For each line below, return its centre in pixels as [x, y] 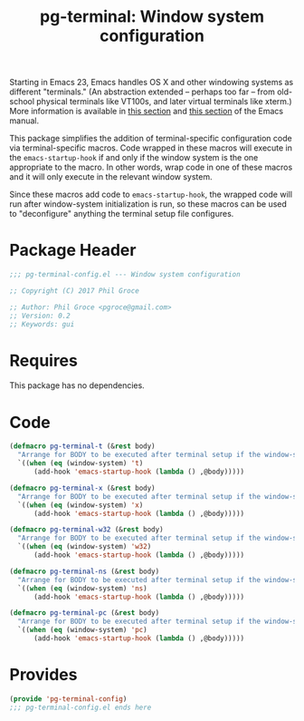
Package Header [73, 250]
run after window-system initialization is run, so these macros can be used [148, 204]
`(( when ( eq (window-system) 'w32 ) [85, 547]
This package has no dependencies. [77, 385]
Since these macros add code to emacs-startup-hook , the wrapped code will [151, 195]
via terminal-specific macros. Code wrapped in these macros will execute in [151, 148]
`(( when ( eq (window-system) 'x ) [81, 505]
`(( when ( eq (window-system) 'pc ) [82, 630]
